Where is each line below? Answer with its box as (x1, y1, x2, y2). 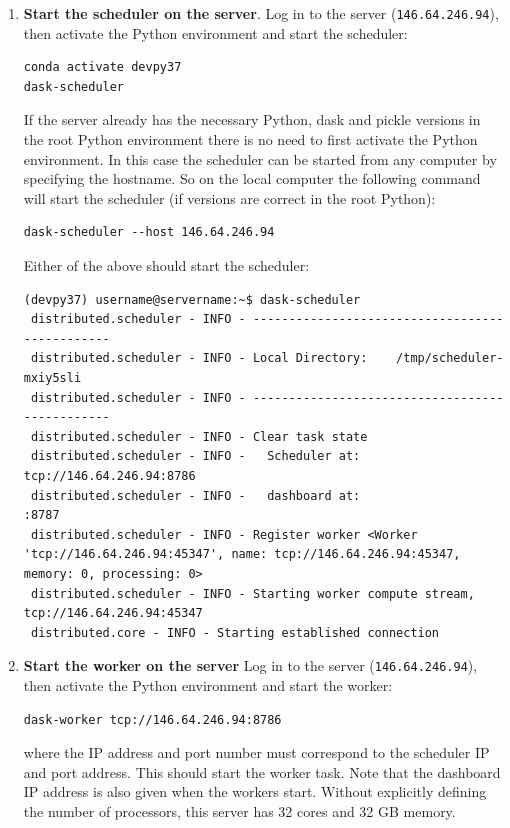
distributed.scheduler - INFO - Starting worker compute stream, (30, 586, 475, 601)
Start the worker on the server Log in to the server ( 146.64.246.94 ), (23, 655, 478, 676)
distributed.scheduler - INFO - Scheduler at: (30, 449, 361, 464)
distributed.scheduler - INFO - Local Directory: (30, 351, 368, 366)
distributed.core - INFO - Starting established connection (30, 625, 440, 640)
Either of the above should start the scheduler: (23, 255, 310, 275)
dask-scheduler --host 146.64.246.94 (23, 225, 275, 240)
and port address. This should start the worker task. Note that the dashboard (23, 761, 501, 782)
